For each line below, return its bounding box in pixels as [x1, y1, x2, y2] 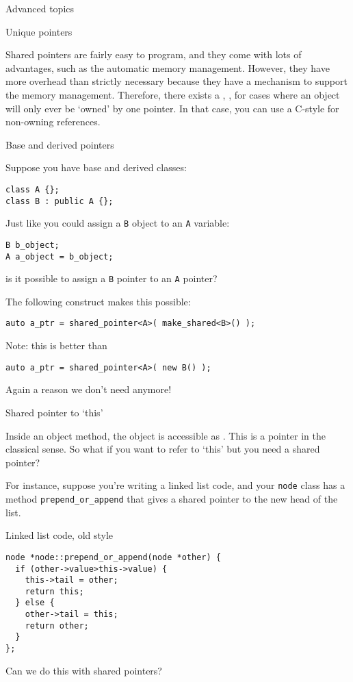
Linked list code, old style [5, 528, 114, 542]
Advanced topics [5, 1, 75, 15]
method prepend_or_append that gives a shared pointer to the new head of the [5, 492, 338, 505]
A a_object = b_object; [5, 251, 114, 262]
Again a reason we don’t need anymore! [5, 382, 172, 396]
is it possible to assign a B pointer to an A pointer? [5, 271, 218, 286]
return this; [25, 586, 84, 596]
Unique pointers [5, 24, 73, 38]
